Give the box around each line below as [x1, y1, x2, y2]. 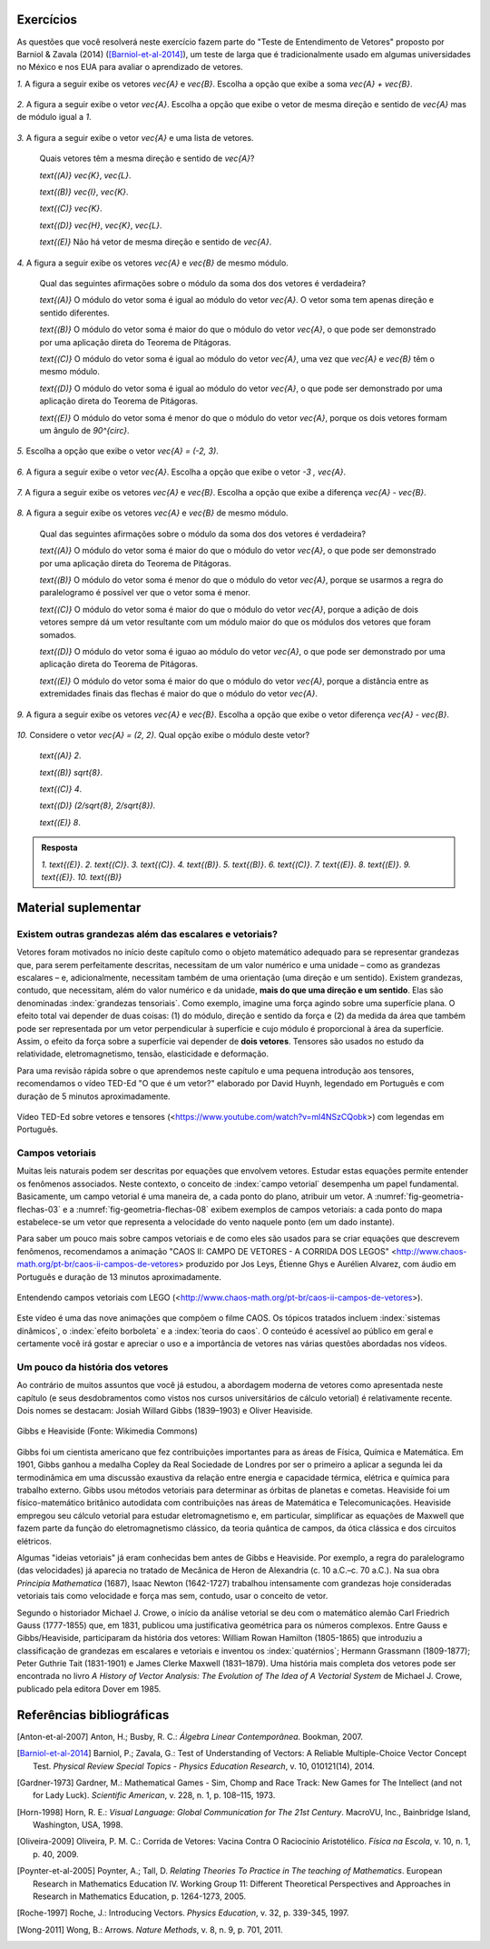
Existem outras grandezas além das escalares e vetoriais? [16, 927, 279, 940]
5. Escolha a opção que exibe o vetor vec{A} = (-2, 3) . [16, 445, 220, 456]
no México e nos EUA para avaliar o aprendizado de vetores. [16, 62, 244, 73]
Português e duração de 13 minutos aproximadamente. [16, 1271, 222, 1282]
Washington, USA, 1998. [33, 1819, 123, 1831]
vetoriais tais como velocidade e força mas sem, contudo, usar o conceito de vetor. [16, 1591, 328, 1602]
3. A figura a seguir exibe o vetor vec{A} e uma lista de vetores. [16, 132, 254, 143]
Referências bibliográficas [16, 1707, 170, 1723]
